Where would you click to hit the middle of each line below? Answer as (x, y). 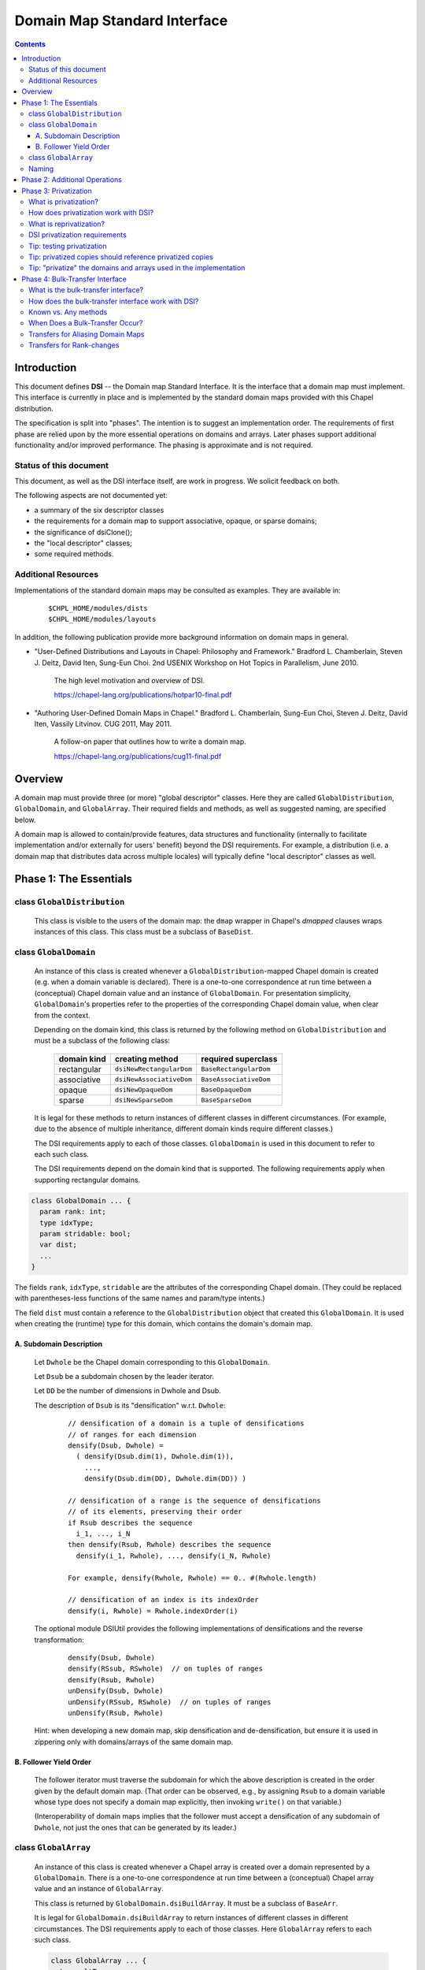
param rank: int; (73, 1212)
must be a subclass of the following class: (102, 1041)
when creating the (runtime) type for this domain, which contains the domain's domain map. (164, 1324)
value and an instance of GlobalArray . (99, 1889)
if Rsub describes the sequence (130, 1522)
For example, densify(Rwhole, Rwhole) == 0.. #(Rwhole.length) (192, 1578)
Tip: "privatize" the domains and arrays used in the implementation (137, 268)
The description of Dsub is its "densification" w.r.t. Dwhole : (130, 1405)
